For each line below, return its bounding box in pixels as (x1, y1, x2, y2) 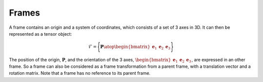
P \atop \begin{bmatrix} (100, 44, 150, 50)
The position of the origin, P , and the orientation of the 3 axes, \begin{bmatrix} (9, 57, 171, 62)
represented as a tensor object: (9, 31, 72, 37)
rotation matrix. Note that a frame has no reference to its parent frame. (9, 70, 150, 76)
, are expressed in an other (191, 57, 245, 62)
